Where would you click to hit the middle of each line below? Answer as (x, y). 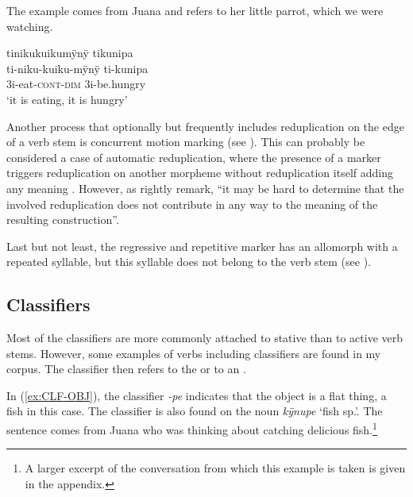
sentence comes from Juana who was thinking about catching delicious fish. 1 (192, 428)
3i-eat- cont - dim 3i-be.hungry (76, 84)
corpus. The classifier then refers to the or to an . (126, 369)
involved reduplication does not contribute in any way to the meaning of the (192, 204)
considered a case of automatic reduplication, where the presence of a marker (194, 157)
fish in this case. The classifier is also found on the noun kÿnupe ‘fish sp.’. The (195, 411)
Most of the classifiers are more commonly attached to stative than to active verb (205, 338)
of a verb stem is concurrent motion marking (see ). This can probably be (186, 142)
